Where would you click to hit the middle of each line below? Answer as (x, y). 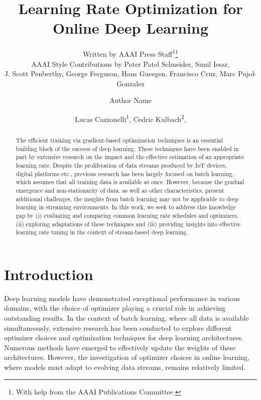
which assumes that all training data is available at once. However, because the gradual (130, 182)
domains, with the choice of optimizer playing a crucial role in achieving (115, 308)
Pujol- (247, 74)
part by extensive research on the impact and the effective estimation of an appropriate (130, 157)
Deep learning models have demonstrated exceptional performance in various (122, 298)
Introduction (49, 274)
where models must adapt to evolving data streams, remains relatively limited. (125, 367)
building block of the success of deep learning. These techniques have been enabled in (127, 148)
